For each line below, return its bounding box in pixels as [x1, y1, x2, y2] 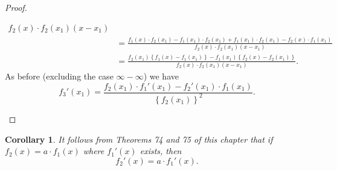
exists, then [140, 145, 182, 157]
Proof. [5, 1, 27, 13]
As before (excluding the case [5, 69, 114, 82]
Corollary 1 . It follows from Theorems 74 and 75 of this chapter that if [5, 132, 273, 145]
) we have [143, 69, 179, 82]
